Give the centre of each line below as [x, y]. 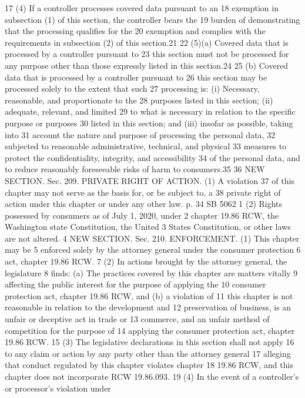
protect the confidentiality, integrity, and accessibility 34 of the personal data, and [152, 157]
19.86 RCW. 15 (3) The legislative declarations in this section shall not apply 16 [150, 342]
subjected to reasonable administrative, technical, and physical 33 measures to [146, 146]
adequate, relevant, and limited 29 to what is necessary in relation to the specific [150, 111]
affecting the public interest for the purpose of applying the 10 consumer [135, 284]
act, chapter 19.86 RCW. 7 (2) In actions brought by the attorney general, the [146, 261]
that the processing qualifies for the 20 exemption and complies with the [135, 31]
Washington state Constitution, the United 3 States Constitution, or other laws [148, 227]
